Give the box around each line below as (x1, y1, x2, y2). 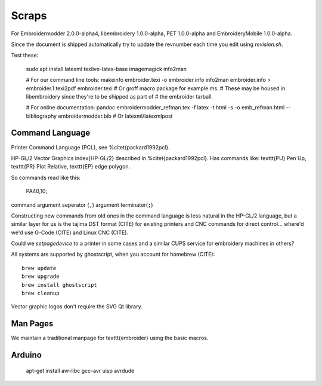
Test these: (11, 51, 39, 59)
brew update (21, 265, 57, 271)
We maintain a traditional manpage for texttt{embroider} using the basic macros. (11, 335, 209, 342)
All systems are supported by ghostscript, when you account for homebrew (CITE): (11, 251, 215, 258)
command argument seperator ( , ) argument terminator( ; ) (11, 201, 153, 209)
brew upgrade (21, 273, 60, 280)
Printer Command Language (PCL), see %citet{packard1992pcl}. (11, 143, 170, 151)
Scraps (11, 9, 47, 22)
